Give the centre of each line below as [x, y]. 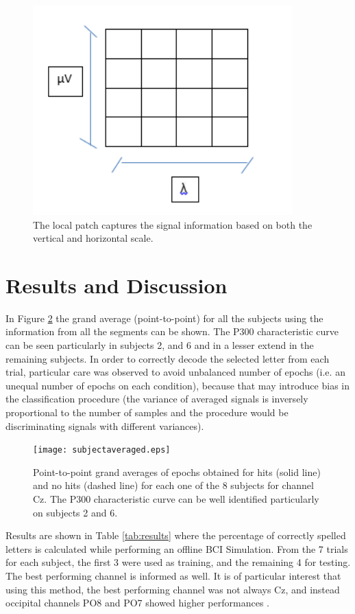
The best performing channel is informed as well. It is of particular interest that [173, 576]
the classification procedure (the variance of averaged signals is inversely [157, 399]
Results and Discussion [117, 285]
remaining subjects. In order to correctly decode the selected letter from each [168, 358]
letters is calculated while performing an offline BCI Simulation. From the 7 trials [177, 548]
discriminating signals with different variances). [105, 425]
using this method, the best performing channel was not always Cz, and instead [173, 589]
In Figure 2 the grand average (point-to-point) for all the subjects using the [164, 318]
